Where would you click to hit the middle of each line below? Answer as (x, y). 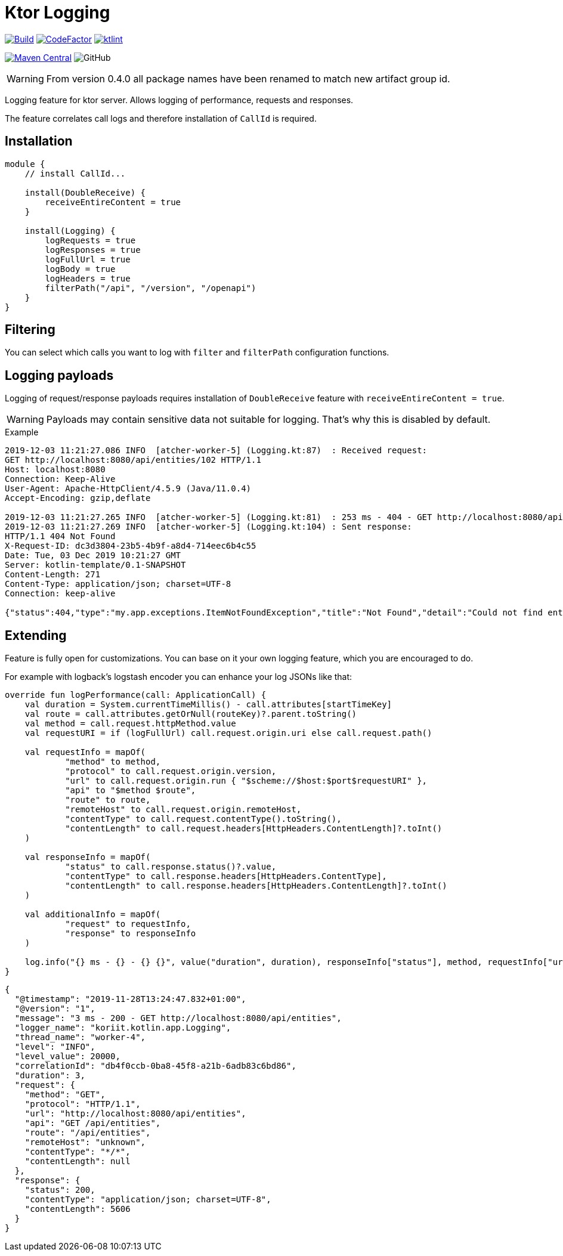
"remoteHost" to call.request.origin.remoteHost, (183, 810)
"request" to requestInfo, (128, 924)
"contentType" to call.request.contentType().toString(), (203, 819)
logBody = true (80, 269)
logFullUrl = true (88, 259)
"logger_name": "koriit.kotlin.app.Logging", (123, 1028)
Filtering (30, 330)
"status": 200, (60, 1190)
